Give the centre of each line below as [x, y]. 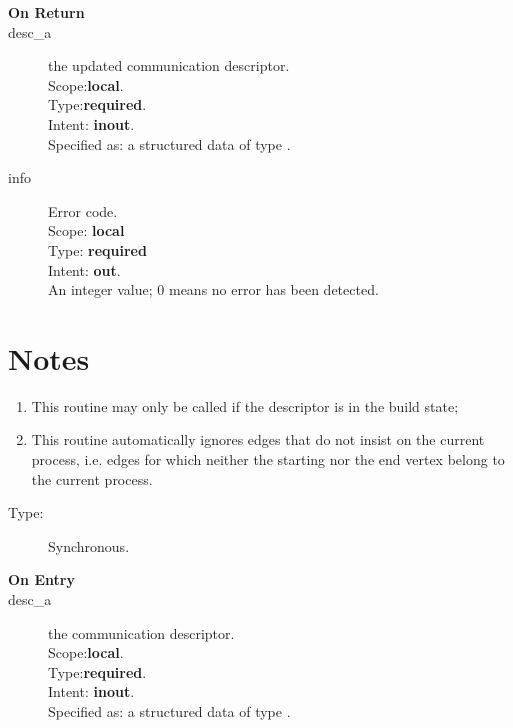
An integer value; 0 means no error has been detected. [213, 289]
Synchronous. [89, 545]
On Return [46, 12]
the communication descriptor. [141, 632]
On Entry [41, 579]
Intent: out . [84, 269]
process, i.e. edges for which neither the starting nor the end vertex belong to [268, 459]
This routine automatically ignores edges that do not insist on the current [258, 439]
